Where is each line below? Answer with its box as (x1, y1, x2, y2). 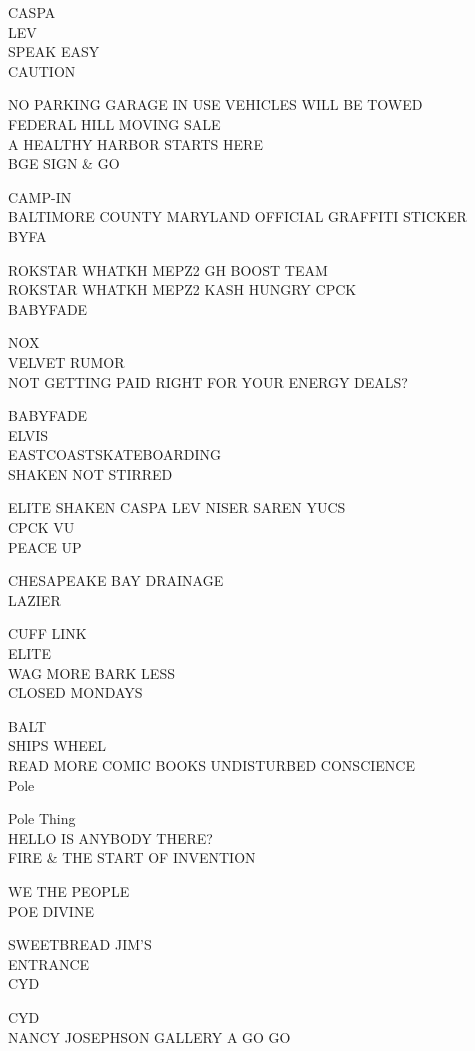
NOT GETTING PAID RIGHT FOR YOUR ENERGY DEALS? (8, 371, 408, 392)
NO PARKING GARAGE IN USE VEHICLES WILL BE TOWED (8, 94, 423, 115)
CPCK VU (8, 517, 75, 538)
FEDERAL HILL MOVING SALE (8, 113, 221, 134)
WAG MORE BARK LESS (8, 662, 175, 683)
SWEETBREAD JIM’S (8, 934, 152, 955)
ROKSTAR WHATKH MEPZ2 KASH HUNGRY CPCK (8, 279, 357, 300)
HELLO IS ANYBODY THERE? (8, 827, 213, 848)
